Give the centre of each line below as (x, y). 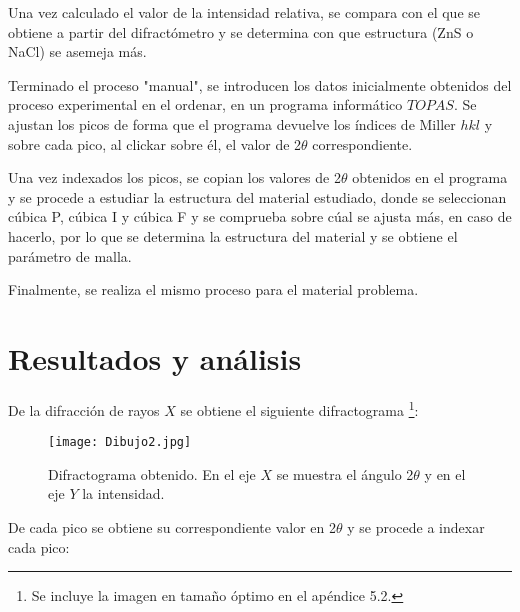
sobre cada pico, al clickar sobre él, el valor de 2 (155, 143)
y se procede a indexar (416, 526)
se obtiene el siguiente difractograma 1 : (299, 408)
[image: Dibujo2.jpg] (120, 442)
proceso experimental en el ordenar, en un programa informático (205, 104)
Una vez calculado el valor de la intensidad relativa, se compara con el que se (244, 12)
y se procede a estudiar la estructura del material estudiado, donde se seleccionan (257, 196)
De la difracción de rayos (84, 409)
